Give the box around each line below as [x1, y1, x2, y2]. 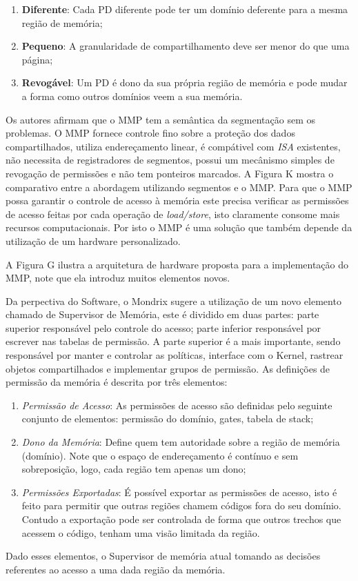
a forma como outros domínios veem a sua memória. [21, 88, 243, 103]
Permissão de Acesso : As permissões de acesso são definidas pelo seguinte [21, 397, 332, 412]
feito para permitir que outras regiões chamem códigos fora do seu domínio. [21, 498, 341, 513]
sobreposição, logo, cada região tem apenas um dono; [21, 462, 246, 476]
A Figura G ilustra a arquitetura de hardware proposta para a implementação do [6, 257, 349, 271]
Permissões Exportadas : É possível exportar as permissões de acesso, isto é [21, 484, 337, 499]
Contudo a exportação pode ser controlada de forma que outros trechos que [21, 512, 341, 526]
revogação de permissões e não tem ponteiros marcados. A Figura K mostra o [6, 166, 334, 180]
